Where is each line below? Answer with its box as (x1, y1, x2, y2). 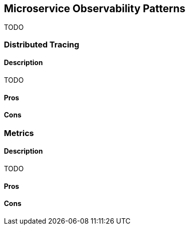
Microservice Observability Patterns (4, 2, 186, 15)
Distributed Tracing (4, 39, 80, 49)
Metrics (4, 128, 34, 138)
